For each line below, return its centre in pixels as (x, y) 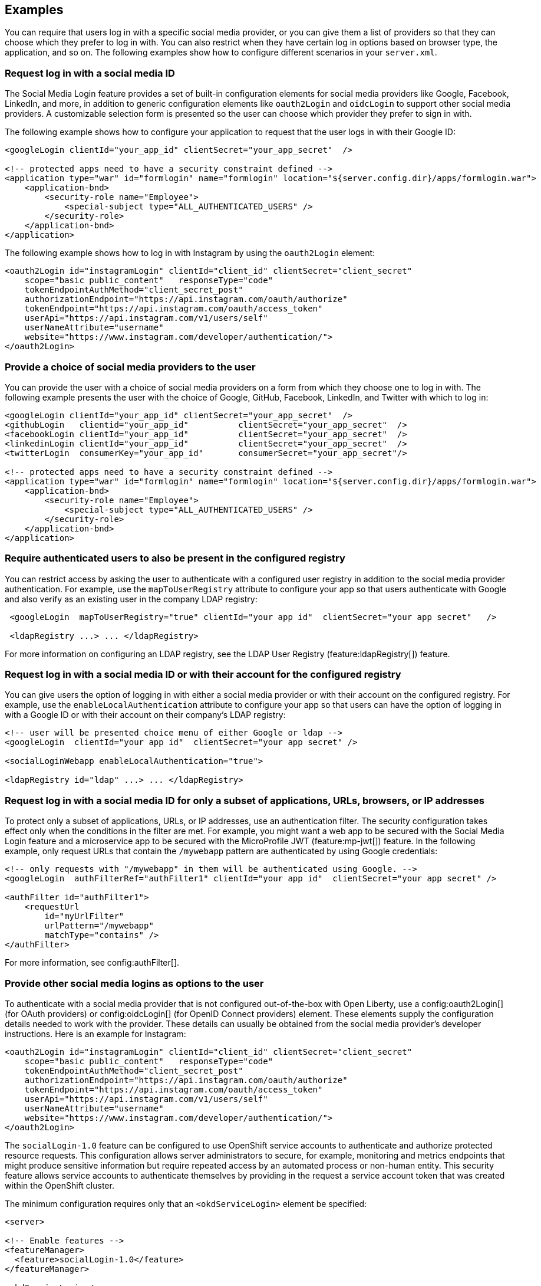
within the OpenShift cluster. (60, 1185)
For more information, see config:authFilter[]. (92, 963)
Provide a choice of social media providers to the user (130, 367)
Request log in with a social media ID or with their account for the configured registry (203, 675)
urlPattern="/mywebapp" (99, 926)
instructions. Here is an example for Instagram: (95, 1034)
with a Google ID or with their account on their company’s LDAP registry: (145, 715)
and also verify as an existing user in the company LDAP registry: (131, 599)
